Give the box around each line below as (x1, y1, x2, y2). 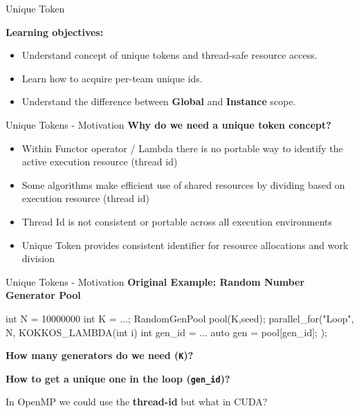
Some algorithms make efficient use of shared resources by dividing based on (21, 177, 345, 192)
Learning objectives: (6, 24, 104, 39)
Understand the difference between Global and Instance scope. (21, 94, 296, 109)
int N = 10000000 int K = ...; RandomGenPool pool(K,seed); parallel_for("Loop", (6, 311, 354, 325)
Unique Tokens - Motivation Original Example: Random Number (6, 274, 305, 288)
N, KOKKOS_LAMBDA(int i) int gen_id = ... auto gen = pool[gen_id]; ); (6, 324, 327, 339)
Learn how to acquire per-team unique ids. (21, 71, 203, 85)
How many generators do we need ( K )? (6, 348, 194, 362)
